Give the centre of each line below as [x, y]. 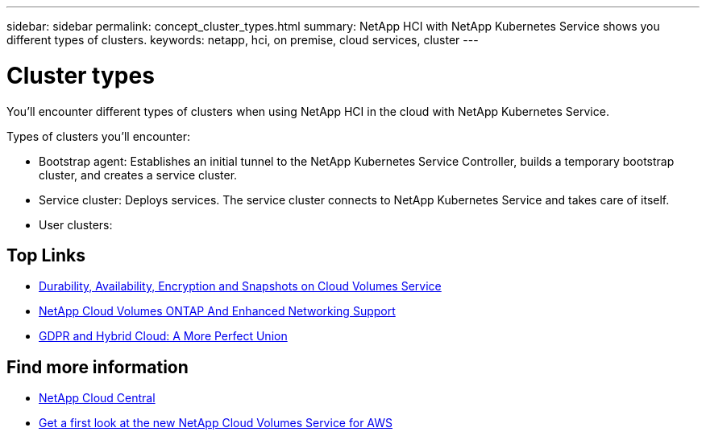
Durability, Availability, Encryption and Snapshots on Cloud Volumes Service [240, 286]
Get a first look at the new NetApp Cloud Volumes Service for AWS [216, 423]
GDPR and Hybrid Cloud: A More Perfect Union [163, 336]
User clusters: [76, 224]
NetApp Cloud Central [97, 398]
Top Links [46, 255]
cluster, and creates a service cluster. [138, 175]
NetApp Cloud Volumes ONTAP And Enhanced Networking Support [217, 311]
